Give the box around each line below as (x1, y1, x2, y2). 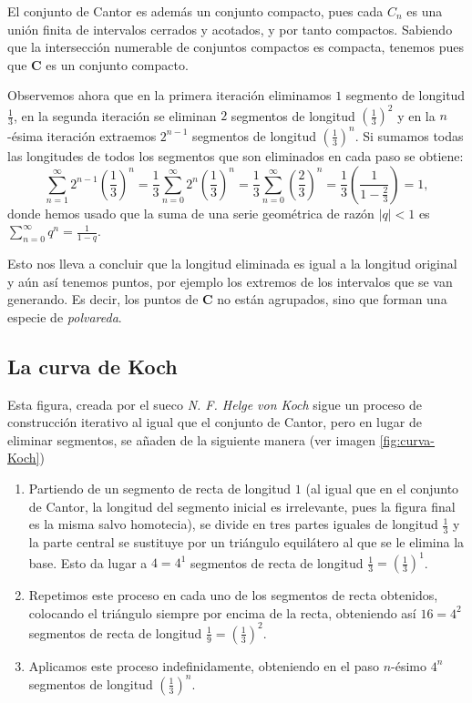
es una (406, 2, 443, 20)
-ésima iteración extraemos (7, 126, 157, 145)
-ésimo (391, 656, 426, 675)
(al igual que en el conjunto (305, 478, 459, 497)
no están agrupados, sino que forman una (217, 290, 447, 309)
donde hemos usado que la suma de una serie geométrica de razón (7, 203, 375, 222)
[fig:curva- (379, 430, 436, 449)
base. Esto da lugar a (28, 553, 148, 572)
